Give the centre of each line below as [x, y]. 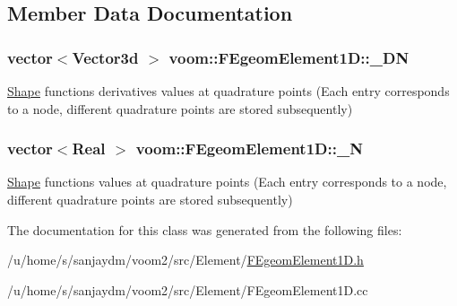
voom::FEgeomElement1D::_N [249, 149]
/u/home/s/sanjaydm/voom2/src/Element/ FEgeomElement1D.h [185, 260]
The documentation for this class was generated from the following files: [205, 229]
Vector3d [105, 57]
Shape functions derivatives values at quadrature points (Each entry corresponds [228, 91]
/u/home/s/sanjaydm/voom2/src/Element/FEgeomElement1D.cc [188, 289]
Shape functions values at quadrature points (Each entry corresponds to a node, [227, 182]
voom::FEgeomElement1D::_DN [289, 57]
